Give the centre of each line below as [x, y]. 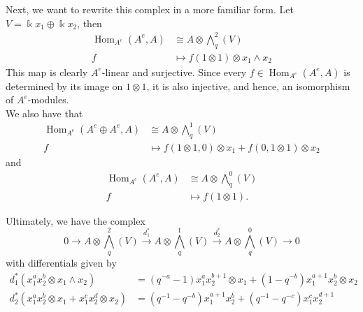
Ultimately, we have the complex [76, 220]
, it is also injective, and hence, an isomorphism [248, 86]
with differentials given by [61, 263]
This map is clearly [47, 72]
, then [90, 23]
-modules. [48, 99]
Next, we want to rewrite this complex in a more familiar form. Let [150, 9]
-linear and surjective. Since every [174, 72]
